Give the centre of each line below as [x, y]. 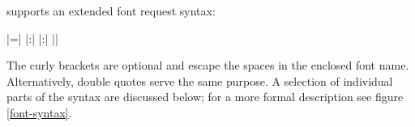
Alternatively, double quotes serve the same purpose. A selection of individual [200, 80]
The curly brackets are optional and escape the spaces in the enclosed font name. [208, 65]
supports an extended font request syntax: [111, 11]
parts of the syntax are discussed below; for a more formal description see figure [205, 97]
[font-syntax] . [39, 112]
